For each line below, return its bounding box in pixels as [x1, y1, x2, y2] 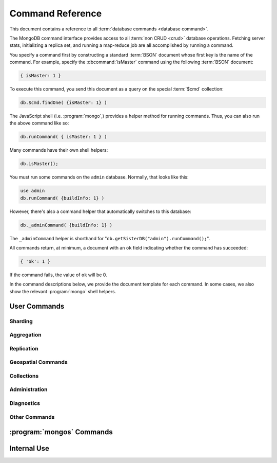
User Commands [9, 301, 65, 311]
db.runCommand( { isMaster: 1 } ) [20, 134, 107, 140]
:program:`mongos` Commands [9, 428, 113, 437]
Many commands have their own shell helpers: [9, 147, 108, 153]
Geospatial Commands [9, 359, 68, 366]
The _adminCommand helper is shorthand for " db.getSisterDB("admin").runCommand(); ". [9, 235, 210, 241]
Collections [9, 372, 39, 379]
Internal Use [9, 444, 50, 453]
